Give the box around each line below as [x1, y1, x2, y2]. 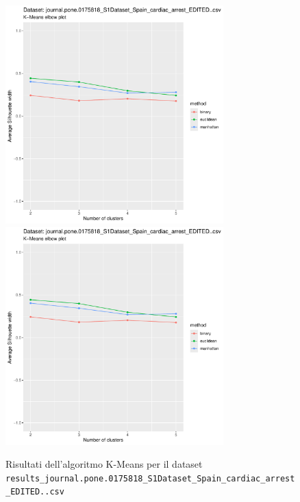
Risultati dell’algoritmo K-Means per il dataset [5, 457, 203, 471]
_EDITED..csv [5, 487, 64, 497]
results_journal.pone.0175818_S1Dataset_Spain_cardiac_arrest [5, 473, 295, 483]
